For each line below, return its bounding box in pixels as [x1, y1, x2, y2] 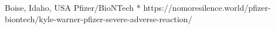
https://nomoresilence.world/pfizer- [143, 2, 271, 13]
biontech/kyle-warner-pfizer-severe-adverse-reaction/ [5, 13, 192, 24]
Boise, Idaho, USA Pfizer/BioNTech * [5, 2, 141, 13]
